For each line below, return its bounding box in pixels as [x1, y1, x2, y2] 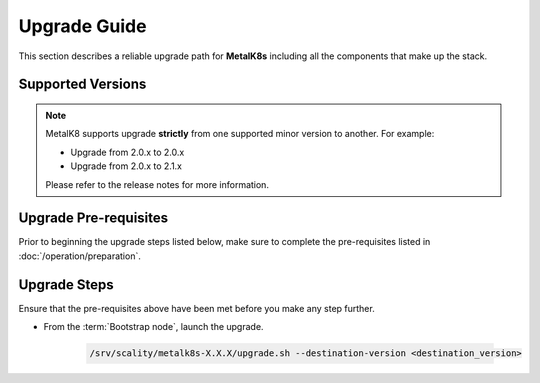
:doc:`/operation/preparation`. [18, 250, 142, 262]
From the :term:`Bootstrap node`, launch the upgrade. [43, 321, 264, 333]
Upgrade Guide [18, 15, 147, 37]
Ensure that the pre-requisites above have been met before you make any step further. [18, 302, 375, 314]
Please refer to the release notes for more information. [45, 178, 270, 190]
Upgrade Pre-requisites [18, 210, 169, 227]
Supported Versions [18, 76, 147, 93]
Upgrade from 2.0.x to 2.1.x [70, 160, 183, 172]
